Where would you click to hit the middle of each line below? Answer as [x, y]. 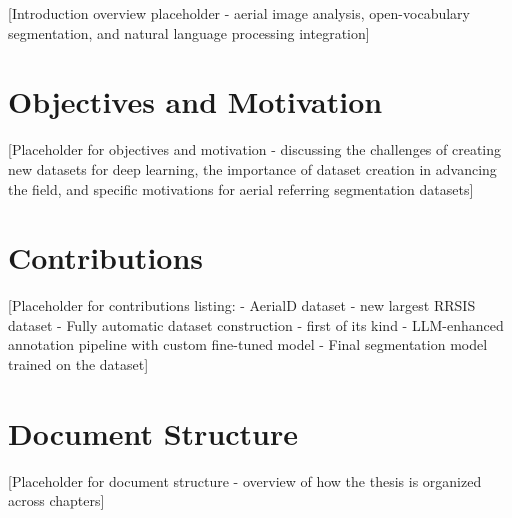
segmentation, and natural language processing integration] [189, 32]
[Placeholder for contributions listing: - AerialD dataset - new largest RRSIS [242, 305]
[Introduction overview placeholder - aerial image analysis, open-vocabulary [239, 13]
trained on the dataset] [78, 364]
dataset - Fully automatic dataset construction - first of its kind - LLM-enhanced [256, 324]
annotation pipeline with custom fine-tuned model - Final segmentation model [248, 344]
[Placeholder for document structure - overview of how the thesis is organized [245, 480]
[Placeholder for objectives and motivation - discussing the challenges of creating [255, 149]
